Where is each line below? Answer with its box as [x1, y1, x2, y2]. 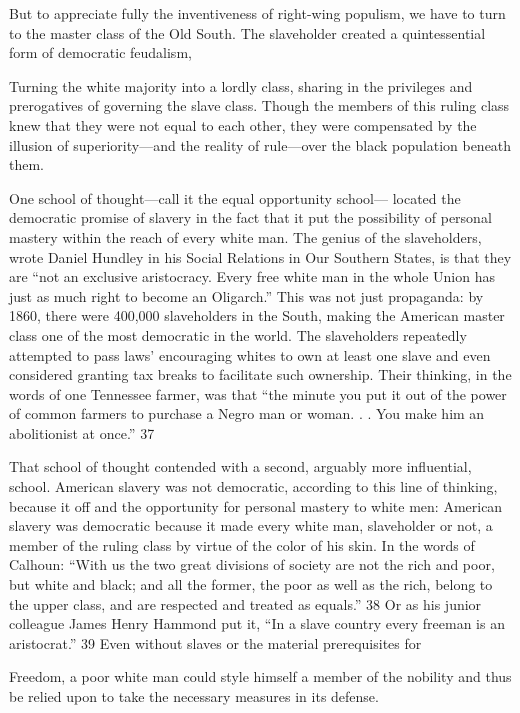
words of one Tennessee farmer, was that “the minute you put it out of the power [9, 383, 507, 404]
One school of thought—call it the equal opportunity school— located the [9, 187, 461, 208]
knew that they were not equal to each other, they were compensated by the [9, 114, 477, 135]
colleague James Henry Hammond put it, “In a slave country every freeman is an [9, 613, 505, 634]
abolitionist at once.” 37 [9, 422, 155, 443]
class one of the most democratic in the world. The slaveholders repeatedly [9, 324, 467, 345]
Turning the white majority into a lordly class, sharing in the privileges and [9, 75, 473, 96]
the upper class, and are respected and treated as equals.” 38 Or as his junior [9, 593, 482, 614]
